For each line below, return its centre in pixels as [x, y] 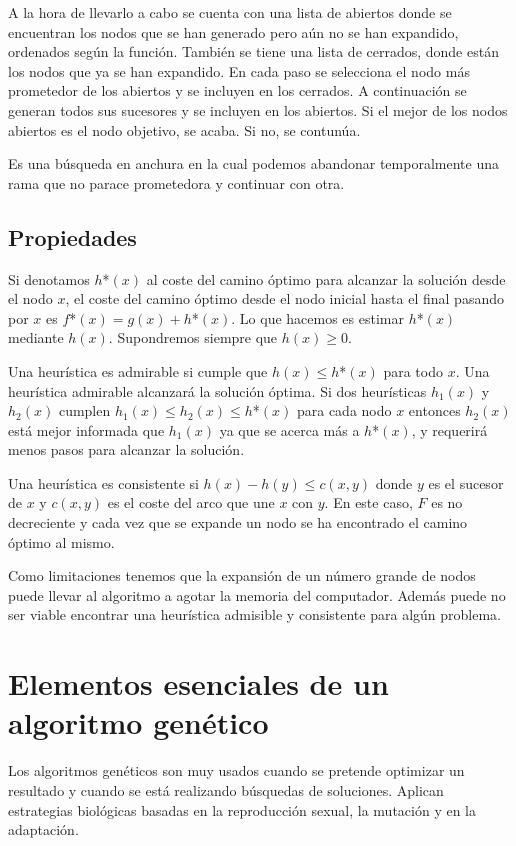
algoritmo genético [138, 722]
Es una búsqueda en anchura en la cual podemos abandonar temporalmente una [253, 163]
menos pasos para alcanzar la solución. [126, 449]
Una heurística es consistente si [103, 482]
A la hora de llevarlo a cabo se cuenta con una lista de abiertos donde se [230, 12]
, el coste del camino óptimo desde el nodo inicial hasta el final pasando [284, 298]
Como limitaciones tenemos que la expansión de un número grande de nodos [242, 575]
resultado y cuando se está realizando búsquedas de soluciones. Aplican [226, 789]
